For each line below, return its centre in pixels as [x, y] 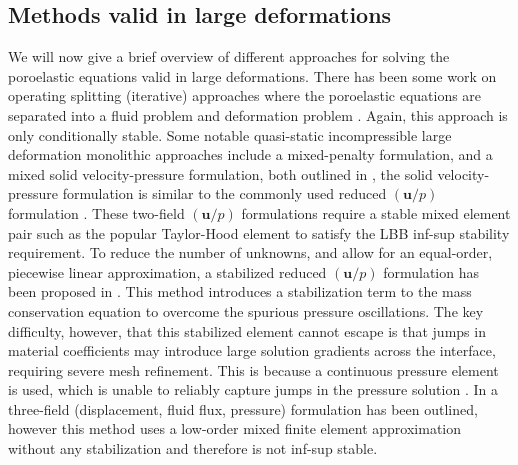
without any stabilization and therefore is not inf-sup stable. [193, 448]
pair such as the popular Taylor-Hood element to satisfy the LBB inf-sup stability [259, 232]
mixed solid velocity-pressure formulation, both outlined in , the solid [220, 173]
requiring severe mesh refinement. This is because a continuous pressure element [253, 369]
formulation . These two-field [96, 212]
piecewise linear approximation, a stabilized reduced [167, 271]
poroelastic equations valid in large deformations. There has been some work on [252, 75]
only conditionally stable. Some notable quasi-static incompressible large [230, 134]
